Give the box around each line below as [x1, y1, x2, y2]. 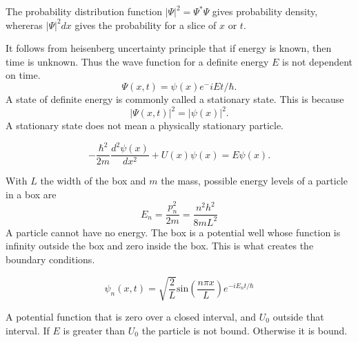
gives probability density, [212, 4, 318, 18]
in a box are [6, 187, 57, 201]
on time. [6, 68, 41, 82]
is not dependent [282, 54, 352, 68]
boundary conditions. [6, 251, 95, 266]
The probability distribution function [6, 4, 162, 18]
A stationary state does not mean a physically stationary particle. [6, 118, 284, 133]
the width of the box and [40, 173, 146, 188]
